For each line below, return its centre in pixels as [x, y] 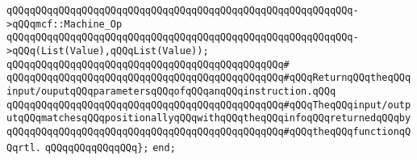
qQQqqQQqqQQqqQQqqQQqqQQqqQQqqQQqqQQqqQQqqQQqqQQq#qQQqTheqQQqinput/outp [209, 105]
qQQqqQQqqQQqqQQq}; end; [110, 147]
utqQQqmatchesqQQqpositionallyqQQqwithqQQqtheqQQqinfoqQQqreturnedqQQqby [209, 118]
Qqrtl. [24, 147]
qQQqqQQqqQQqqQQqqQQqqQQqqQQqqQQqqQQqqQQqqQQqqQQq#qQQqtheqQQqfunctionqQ [209, 131]
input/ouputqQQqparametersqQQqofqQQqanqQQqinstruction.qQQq [171, 91]
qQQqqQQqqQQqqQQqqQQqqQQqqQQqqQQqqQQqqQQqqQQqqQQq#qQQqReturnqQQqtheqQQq [209, 78]
